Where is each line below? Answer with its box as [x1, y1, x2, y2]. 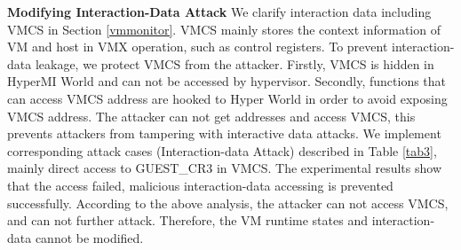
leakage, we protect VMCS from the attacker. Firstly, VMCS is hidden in [35, 54, 434, 73]
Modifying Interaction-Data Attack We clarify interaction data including [7, 3, 432, 20]
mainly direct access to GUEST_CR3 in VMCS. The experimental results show [7, 159, 442, 177]
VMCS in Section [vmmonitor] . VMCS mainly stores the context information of [7, 20, 441, 38]
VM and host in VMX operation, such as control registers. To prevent [7, 37, 388, 56]
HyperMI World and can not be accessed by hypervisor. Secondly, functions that [7, 72, 447, 90]
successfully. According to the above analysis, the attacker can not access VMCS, [7, 193, 449, 212]
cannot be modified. [35, 228, 144, 246]
